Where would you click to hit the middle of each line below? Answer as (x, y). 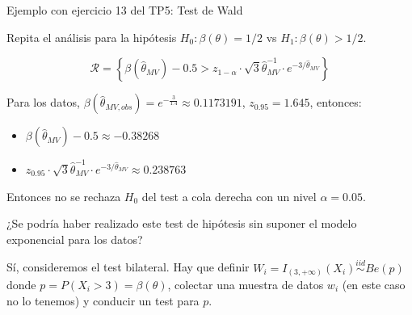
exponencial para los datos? (75, 239)
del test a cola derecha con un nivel (229, 196)
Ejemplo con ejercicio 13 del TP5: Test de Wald (125, 10)
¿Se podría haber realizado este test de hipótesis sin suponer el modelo (182, 223)
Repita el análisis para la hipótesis (92, 37)
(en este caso (374, 285)
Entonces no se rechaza (64, 196)
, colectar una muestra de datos (246, 285)
